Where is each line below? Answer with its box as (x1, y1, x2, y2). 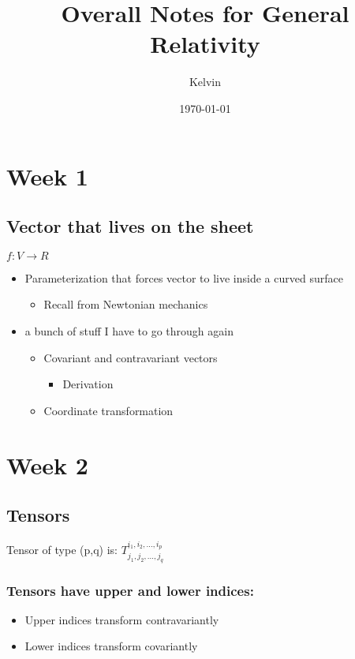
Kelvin (189, 73, 222, 90)
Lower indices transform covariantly (24, 638, 198, 654)
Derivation (62, 376, 114, 392)
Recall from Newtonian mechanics (43, 296, 208, 313)
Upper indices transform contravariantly (24, 611, 219, 627)
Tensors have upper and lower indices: (6, 580, 254, 600)
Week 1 (6, 159, 88, 192)
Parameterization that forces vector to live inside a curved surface (24, 269, 343, 286)
